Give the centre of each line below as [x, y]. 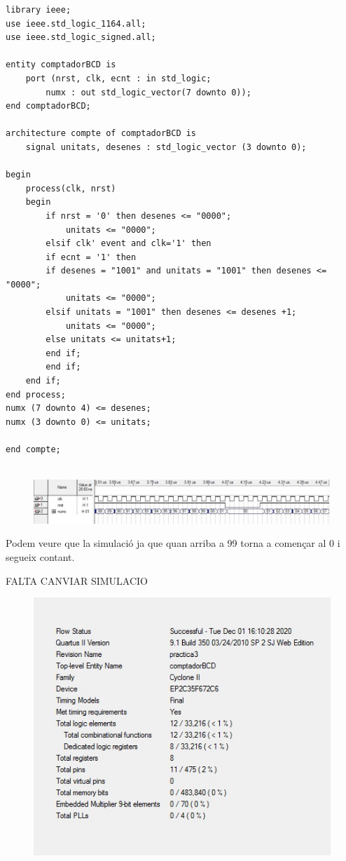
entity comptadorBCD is [61, 65]
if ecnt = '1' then [91, 257]
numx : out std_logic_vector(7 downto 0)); [148, 92]
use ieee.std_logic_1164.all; [76, 23]
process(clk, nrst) [71, 188]
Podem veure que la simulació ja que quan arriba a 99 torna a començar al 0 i [173, 543]
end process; [36, 394]
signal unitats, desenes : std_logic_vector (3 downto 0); [166, 147]
